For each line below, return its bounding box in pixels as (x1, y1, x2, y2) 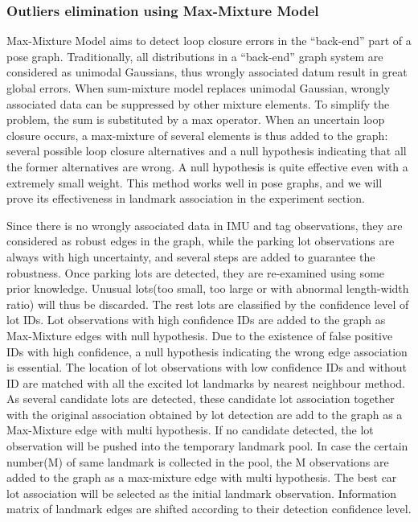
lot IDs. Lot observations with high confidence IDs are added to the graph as (6, 311, 386, 328)
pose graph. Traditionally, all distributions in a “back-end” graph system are (6, 47, 383, 64)
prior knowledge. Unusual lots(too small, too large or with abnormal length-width (6, 280, 409, 297)
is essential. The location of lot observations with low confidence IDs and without (6, 359, 408, 376)
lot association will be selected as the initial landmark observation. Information (6, 484, 397, 501)
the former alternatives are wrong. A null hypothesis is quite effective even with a (6, 158, 408, 175)
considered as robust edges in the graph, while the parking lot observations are (6, 232, 395, 249)
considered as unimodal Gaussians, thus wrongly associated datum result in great (6, 64, 408, 80)
